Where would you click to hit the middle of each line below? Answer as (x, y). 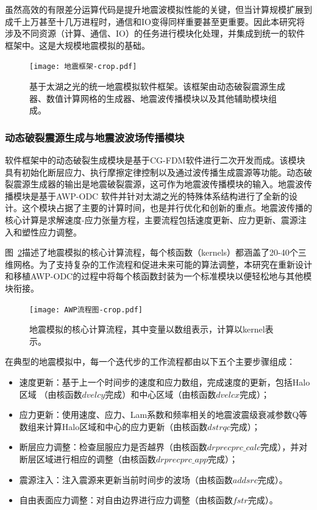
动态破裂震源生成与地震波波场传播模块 (95, 137)
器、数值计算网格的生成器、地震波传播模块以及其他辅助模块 (149, 98)
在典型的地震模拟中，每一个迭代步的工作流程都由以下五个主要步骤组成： (150, 361)
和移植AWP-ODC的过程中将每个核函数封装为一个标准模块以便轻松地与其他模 (158, 276)
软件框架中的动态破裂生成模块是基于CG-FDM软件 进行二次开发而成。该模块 (155, 160)
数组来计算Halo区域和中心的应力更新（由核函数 (113, 426)
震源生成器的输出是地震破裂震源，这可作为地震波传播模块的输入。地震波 (158, 184)
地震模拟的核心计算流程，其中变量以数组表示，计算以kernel (147, 329)
